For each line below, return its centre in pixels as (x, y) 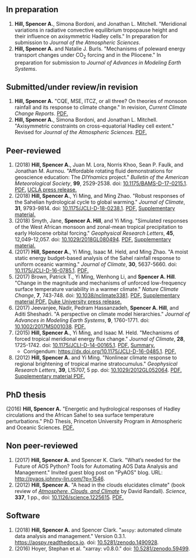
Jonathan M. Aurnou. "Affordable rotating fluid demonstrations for (94, 171)
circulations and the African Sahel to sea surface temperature (80, 415)
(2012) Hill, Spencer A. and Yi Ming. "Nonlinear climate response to (96, 358)
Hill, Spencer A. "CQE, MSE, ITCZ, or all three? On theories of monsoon (101, 101)
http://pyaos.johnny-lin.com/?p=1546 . (60, 478)
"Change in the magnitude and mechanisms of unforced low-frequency (100, 283)
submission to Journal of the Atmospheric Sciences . (77, 42)
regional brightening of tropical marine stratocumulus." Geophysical (96, 364)
